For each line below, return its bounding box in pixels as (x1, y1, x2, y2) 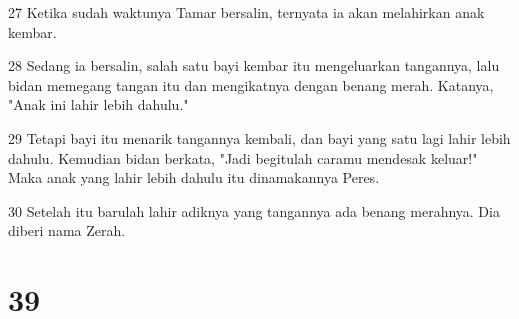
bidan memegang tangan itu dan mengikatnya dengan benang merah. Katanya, (8, 74, 494, 95)
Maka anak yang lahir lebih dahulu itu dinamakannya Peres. (8, 167, 380, 188)
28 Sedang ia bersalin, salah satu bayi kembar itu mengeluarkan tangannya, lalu (8, 55, 500, 76)
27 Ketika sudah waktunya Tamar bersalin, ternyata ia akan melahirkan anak (8, 2, 485, 22)
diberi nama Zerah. (8, 220, 126, 241)
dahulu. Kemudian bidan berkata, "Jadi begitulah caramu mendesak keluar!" (8, 147, 478, 168)
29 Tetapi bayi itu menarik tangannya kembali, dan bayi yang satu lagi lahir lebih (8, 127, 511, 148)
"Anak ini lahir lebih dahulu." (8, 94, 189, 115)
